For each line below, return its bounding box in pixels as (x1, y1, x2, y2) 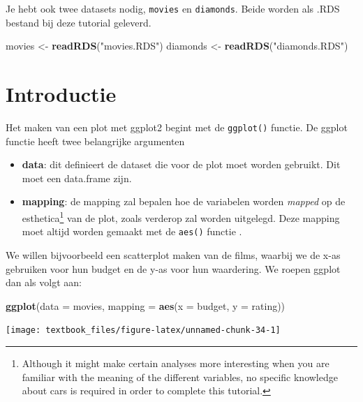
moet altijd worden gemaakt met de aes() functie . (22, 224, 242, 239)
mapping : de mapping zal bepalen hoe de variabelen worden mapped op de (22, 194, 346, 209)
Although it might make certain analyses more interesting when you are (22, 355, 329, 370)
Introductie (6, 80, 117, 108)
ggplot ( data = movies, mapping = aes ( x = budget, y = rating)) (6, 298, 286, 313)
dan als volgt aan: (6, 275, 82, 290)
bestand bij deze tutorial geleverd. (6, 15, 151, 29)
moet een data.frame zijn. (22, 170, 132, 185)
